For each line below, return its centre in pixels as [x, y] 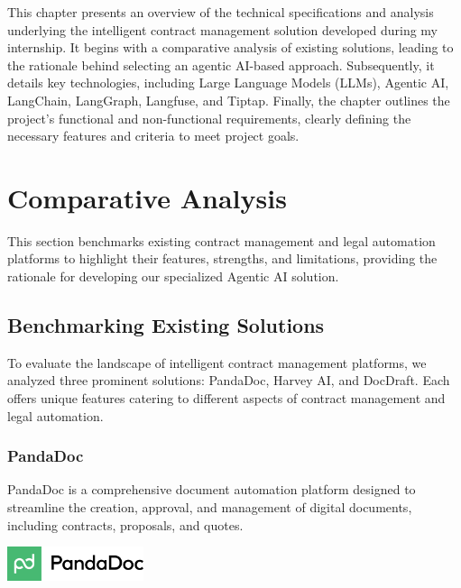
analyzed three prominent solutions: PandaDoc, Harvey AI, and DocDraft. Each [229, 380]
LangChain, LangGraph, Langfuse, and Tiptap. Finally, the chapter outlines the [229, 100]
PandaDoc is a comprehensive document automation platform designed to [212, 489]
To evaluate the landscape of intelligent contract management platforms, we [217, 362]
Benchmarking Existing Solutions [166, 325]
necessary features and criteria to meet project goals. [153, 136]
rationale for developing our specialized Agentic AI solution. [173, 276]
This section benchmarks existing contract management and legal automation [221, 240]
